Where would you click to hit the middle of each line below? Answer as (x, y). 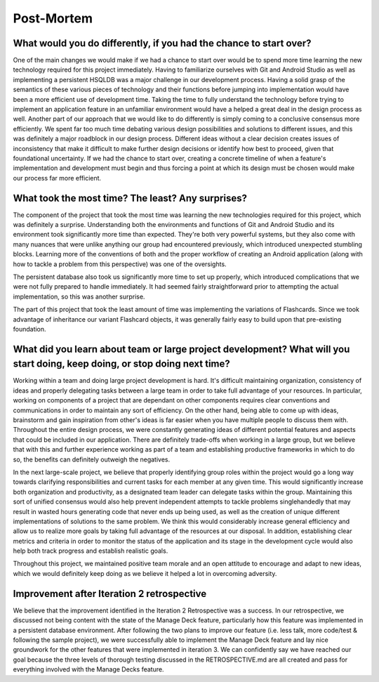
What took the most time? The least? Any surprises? (130, 198)
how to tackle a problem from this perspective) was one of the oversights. (120, 264)
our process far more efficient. (57, 178)
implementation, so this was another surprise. (79, 296)
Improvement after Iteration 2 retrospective (110, 594)
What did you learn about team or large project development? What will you (181, 349)
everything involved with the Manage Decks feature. (88, 669)
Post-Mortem (53, 18)
